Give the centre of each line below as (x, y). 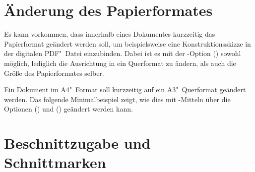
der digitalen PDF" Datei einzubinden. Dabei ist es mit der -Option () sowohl (123, 53)
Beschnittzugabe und (77, 143)
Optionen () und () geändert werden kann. (68, 109)
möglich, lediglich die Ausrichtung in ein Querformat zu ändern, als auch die (120, 63)
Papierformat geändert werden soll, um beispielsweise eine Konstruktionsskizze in (127, 43)
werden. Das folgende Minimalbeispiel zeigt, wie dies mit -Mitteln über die (117, 99)
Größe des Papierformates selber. (54, 73)
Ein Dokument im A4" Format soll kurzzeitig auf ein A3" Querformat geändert (125, 89)
